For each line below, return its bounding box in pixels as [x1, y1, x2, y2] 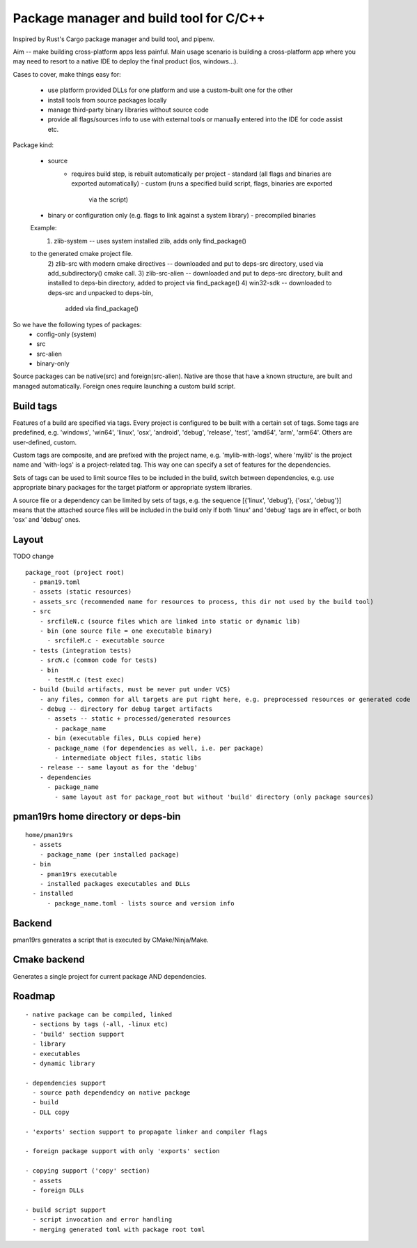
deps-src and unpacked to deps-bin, [47, 288, 153, 296]
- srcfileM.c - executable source [47, 637, 165, 645]
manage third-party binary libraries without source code [47, 105, 209, 114]
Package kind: [13, 141, 54, 149]
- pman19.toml [32, 578, 81, 586]
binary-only [36, 359, 70, 368]
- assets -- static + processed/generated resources [47, 715, 231, 723]
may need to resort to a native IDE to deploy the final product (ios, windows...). [13, 57, 239, 66]
